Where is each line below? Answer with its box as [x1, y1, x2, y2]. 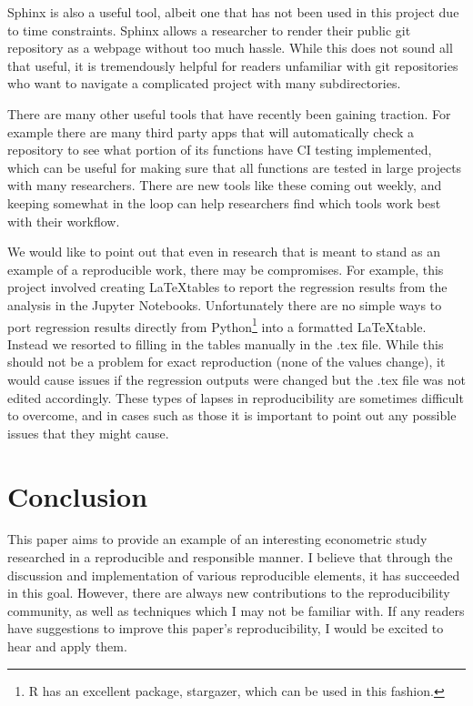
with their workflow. [7, 211, 120, 230]
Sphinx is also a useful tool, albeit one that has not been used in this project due [7, 3, 459, 21]
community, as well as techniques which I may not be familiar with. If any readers [7, 600, 465, 620]
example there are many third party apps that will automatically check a [7, 122, 415, 141]
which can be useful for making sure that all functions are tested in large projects [7, 157, 462, 176]
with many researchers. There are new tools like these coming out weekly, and [7, 176, 442, 195]
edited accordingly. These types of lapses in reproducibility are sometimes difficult [7, 388, 464, 407]
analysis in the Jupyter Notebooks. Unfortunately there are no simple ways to [7, 295, 442, 314]
